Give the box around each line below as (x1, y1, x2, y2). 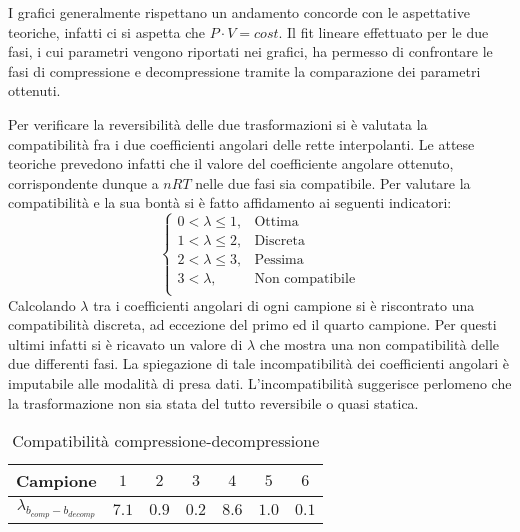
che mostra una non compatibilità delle (259, 333, 500, 354)
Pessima (254, 253, 304, 268)
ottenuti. (8, 80, 61, 101)
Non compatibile (254, 272, 356, 287)
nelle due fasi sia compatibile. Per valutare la (195, 172, 471, 193)
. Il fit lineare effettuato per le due (278, 21, 489, 42)
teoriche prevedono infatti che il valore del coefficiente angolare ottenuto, (8, 153, 454, 174)
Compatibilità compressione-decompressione (12, 429, 320, 453)
